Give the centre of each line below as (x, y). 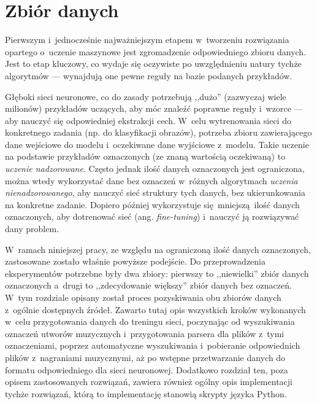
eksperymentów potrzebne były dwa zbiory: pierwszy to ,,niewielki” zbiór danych (157, 273)
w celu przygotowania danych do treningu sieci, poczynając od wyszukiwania (150, 321)
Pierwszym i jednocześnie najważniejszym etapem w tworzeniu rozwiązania (147, 40)
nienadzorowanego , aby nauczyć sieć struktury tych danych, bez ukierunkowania (155, 192)
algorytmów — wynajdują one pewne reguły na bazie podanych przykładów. (149, 75)
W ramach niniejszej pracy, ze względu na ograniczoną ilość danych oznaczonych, (158, 249)
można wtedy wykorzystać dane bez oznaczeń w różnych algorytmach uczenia (151, 180)
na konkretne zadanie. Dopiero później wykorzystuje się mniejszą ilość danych (152, 204)
